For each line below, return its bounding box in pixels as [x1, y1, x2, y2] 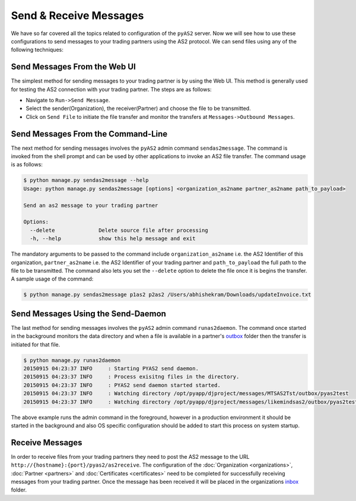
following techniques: [11, 46, 63, 53]
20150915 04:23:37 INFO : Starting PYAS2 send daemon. [23, 365, 199, 371]
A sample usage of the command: [11, 275, 94, 282]
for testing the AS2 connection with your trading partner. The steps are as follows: [11, 86, 212, 93]
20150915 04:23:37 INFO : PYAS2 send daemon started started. [23, 382, 221, 389]
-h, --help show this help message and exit [30, 235, 196, 242]
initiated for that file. [11, 341, 61, 348]
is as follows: [11, 161, 43, 168]
